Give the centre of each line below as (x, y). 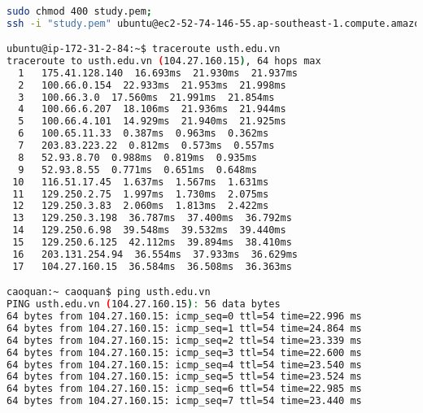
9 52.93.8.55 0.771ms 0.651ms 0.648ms (137, 170)
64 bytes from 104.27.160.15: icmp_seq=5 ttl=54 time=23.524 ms (184, 377)
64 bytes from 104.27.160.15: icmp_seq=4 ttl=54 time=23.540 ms (184, 365)
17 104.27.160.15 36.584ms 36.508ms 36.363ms (152, 266)
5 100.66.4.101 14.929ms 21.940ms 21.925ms (152, 122)
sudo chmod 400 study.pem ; (79, 11)
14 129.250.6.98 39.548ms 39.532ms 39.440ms (149, 230)
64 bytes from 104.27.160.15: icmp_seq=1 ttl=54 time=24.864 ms (184, 328)
